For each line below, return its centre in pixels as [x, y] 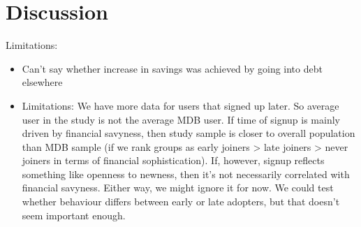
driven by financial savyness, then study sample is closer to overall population [189, 133]
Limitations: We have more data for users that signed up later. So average [180, 105]
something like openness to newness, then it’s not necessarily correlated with [186, 174]
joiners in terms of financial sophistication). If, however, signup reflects [173, 160]
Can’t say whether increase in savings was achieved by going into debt [172, 68]
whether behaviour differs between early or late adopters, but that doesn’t [181, 202]
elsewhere [42, 82]
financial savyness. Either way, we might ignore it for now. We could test [178, 188]
